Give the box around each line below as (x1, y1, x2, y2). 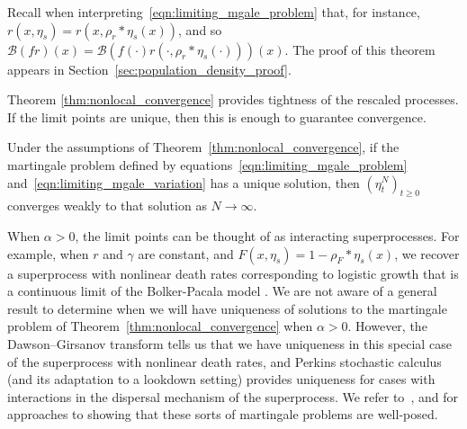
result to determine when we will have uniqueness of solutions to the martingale (7, 299, 447, 317)
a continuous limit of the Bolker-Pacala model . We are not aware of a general (7, 282, 437, 300)
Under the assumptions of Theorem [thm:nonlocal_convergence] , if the (7, 138, 400, 156)
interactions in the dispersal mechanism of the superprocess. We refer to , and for (7, 387, 458, 406)
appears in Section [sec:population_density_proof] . (7, 59, 292, 78)
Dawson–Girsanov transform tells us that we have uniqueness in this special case (7, 334, 452, 353)
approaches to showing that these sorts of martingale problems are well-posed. (7, 405, 438, 424)
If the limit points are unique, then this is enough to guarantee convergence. (7, 107, 427, 126)
